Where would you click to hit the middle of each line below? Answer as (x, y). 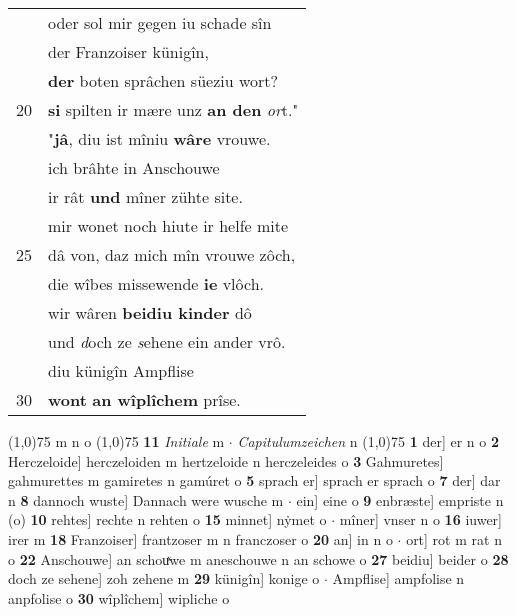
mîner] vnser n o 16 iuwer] (420, 519)
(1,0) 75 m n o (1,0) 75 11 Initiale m (116, 441)
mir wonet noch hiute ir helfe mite (168, 225)
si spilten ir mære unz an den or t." (173, 109)
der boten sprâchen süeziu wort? (163, 80)
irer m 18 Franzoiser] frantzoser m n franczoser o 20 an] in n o (200, 538)
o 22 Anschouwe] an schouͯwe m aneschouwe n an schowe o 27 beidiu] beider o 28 (258, 558)
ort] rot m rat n (454, 538)
